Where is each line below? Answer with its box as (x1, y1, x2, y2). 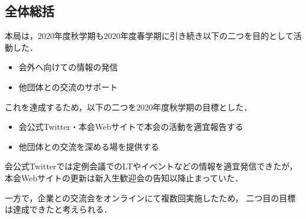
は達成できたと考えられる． (5, 203, 112, 215)
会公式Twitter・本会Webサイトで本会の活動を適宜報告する (18, 120, 244, 133)
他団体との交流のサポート (18, 80, 118, 93)
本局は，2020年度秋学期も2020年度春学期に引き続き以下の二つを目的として (5, 30, 294, 42)
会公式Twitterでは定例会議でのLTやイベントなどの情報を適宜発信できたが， (5, 160, 298, 172)
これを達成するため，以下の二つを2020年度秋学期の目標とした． (5, 100, 252, 113)
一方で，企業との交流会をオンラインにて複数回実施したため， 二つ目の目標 (5, 191, 296, 204)
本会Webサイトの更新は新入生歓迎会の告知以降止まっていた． (5, 171, 243, 184)
